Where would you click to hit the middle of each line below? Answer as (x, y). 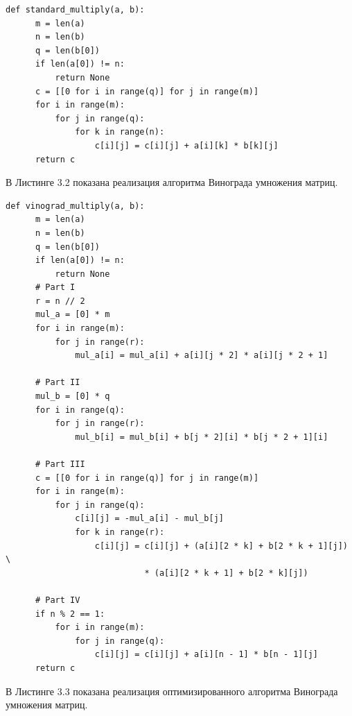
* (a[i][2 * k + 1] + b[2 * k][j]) (226, 573)
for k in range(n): (120, 132)
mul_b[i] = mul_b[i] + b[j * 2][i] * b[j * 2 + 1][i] (202, 437)
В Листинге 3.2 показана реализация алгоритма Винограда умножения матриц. (172, 182)
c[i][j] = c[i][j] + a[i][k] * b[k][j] (186, 145)
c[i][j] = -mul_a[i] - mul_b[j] (149, 519)
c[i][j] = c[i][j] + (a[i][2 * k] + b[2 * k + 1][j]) (221, 546)
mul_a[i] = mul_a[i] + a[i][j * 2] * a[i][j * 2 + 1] (202, 356)
